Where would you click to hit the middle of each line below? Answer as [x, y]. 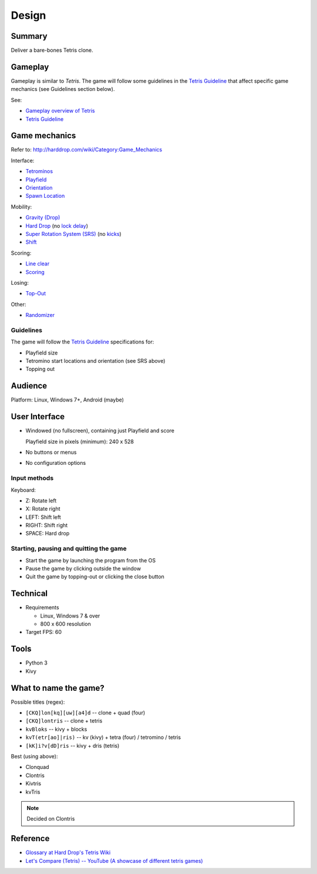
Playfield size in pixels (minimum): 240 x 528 [80, 441]
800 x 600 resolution [65, 624]
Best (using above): [34, 757]
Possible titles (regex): [38, 702]
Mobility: [21, 207]
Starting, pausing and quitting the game [69, 549]
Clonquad [37, 767]
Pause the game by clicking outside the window [83, 568]
